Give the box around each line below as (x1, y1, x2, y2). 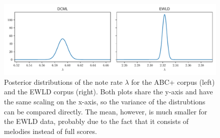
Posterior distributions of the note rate (4, 76, 123, 87)
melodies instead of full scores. (4, 125, 97, 136)
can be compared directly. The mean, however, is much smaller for (4, 106, 207, 116)
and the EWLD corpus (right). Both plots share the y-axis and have (4, 86, 213, 97)
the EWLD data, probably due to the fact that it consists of (4, 116, 189, 126)
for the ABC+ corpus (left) (131, 76, 215, 87)
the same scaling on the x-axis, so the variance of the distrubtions (4, 96, 205, 106)
